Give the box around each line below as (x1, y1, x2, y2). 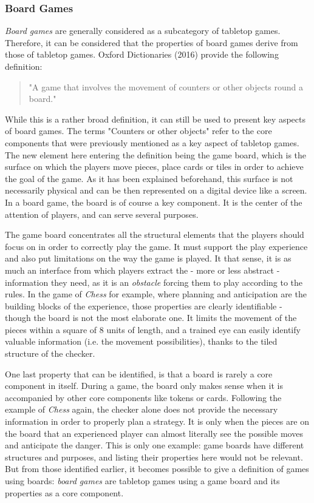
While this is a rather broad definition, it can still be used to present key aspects (5, 112, 305, 125)
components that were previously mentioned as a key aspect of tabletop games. (5, 136, 299, 149)
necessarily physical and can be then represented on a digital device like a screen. (5, 184, 307, 197)
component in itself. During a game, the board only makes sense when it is (5, 379, 283, 392)
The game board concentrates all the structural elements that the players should (5, 228, 304, 241)
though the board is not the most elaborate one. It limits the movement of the (5, 311, 297, 324)
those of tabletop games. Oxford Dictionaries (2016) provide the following (5, 48, 279, 61)
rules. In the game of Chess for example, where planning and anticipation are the (5, 288, 307, 300)
